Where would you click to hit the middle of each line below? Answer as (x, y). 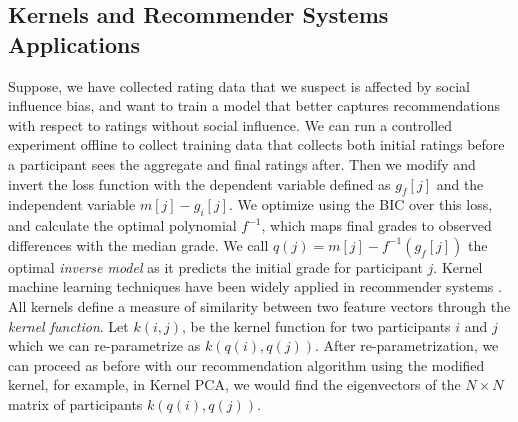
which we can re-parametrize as (104, 345)
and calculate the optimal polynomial (122, 225)
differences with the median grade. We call (138, 244)
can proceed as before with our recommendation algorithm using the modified (246, 364)
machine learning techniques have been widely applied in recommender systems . (255, 286)
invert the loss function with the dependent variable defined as (199, 183)
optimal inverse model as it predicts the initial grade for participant (215, 266)
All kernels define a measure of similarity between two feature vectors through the (259, 305)
